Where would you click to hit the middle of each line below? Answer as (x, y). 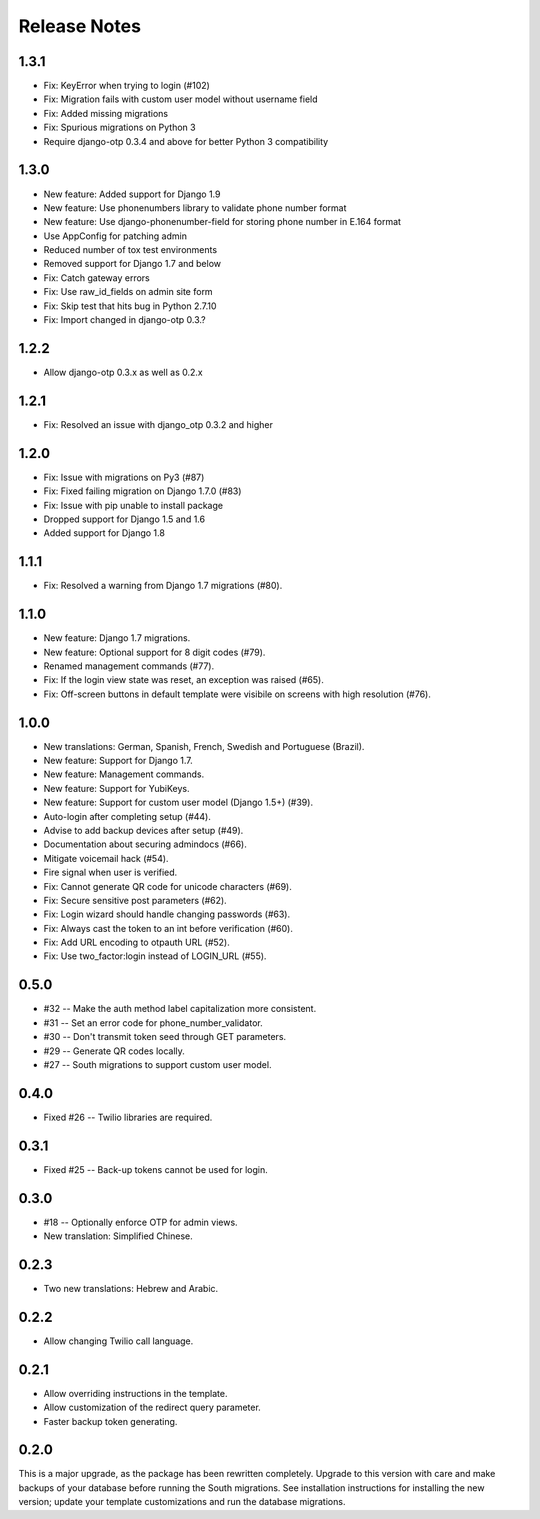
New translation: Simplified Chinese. (118, 1236)
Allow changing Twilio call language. (118, 1341)
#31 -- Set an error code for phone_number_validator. (153, 1022)
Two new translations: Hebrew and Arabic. (131, 1288)
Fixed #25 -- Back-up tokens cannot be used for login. (156, 1169)
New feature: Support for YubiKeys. (116, 788)
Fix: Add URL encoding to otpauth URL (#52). (136, 942)
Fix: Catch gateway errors (96, 277)
